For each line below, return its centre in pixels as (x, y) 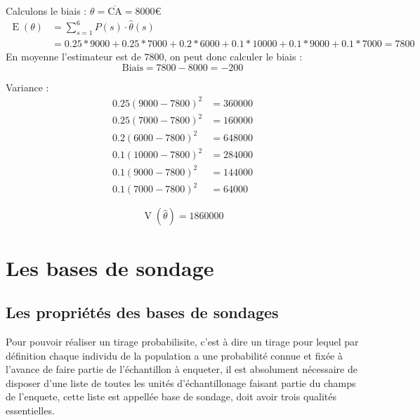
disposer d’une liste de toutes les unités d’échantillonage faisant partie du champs (181, 382)
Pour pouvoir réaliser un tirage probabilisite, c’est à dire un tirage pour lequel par (182, 341)
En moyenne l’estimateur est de (73, 56)
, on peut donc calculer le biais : (233, 56)
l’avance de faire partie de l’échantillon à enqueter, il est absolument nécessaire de (182, 369)
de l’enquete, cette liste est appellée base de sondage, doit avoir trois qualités (171, 396)
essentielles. (30, 410)
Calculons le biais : (46, 11)
